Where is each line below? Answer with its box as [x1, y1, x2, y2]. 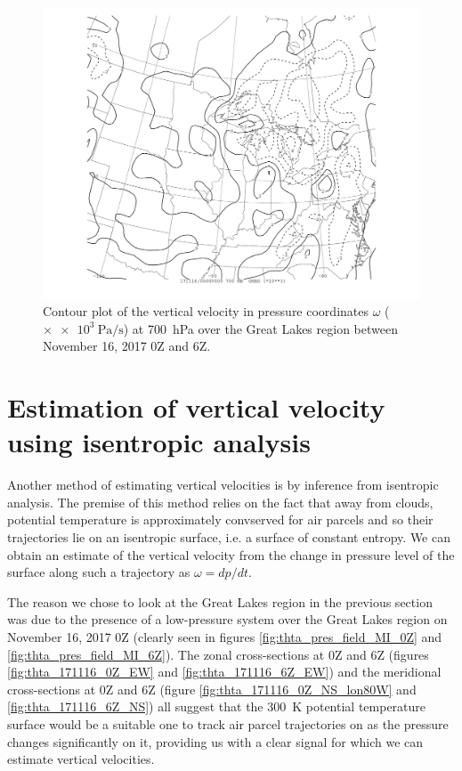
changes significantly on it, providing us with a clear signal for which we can [7, 732, 424, 751]
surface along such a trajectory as [7, 563, 190, 581]
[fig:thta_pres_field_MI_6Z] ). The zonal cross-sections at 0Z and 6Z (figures [7, 645, 429, 663]
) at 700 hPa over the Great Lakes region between [123, 319, 398, 337]
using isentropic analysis [7, 424, 311, 460]
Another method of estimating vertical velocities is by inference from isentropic [7, 475, 439, 494]
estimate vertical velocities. [7, 750, 155, 768]
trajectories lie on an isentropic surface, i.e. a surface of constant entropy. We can [7, 527, 450, 546]
